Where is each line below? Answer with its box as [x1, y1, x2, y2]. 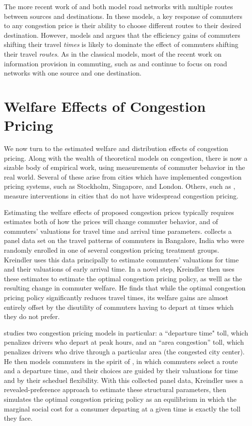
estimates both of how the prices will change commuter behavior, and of [4, 216, 218, 227]
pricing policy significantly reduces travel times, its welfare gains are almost [4, 292, 229, 302]
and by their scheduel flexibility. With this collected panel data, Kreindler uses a [4, 375, 243, 385]
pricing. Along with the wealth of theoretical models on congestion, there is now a [4, 152, 248, 163]
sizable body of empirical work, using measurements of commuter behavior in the [4, 162, 245, 172]
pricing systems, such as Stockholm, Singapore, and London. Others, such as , [4, 181, 236, 191]
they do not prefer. [4, 311, 60, 321]
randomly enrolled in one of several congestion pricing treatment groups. [4, 245, 220, 255]
